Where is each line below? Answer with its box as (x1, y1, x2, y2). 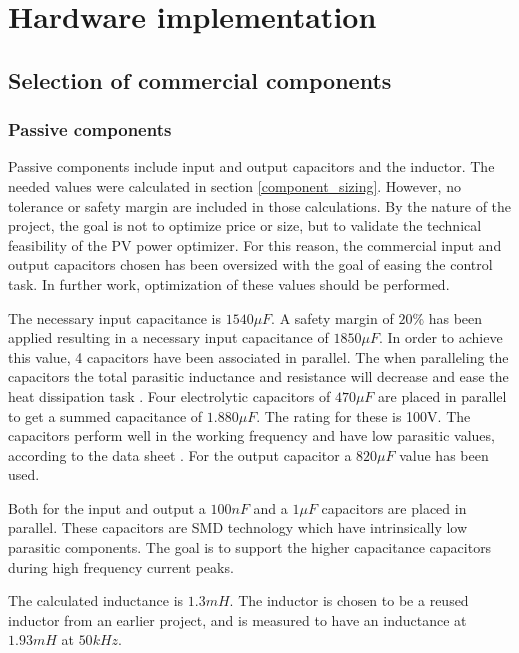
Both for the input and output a (8, 497, 206, 518)
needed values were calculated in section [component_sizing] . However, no (8, 175, 461, 196)
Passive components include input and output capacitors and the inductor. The (8, 156, 495, 177)
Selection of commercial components (8, 64, 392, 95)
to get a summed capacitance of (8, 405, 203, 426)
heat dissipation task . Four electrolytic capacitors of (8, 385, 331, 406)
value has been (399, 444, 489, 465)
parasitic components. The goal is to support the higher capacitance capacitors (8, 537, 492, 558)
